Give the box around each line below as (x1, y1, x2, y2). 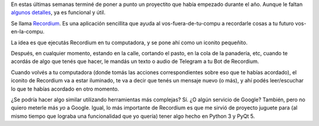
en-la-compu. (11, 28, 45, 35)
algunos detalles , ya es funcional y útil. (11, 9, 106, 16)
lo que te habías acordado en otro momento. (11, 85, 119, 92)
